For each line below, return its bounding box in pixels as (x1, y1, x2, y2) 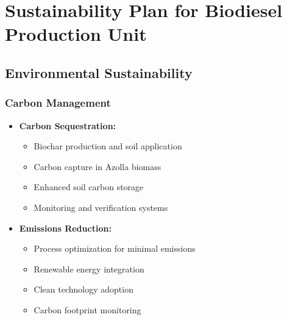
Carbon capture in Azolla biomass (34, 160, 161, 172)
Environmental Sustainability (5, 63, 193, 82)
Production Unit (5, 21, 147, 46)
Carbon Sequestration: (19, 119, 116, 132)
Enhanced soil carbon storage (34, 180, 144, 193)
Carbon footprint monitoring (34, 303, 141, 316)
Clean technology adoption (34, 283, 133, 296)
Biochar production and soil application (34, 140, 182, 152)
